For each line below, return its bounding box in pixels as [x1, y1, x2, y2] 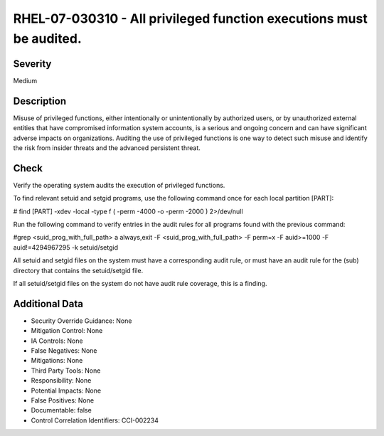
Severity [13, 58, 52, 70]
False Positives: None [31, 396, 95, 405]
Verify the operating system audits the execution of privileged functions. [13, 181, 225, 189]
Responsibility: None [31, 376, 92, 385]
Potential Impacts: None [31, 386, 102, 395]
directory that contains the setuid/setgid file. [13, 266, 144, 275]
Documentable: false [31, 406, 92, 415]
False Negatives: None [31, 346, 97, 355]
